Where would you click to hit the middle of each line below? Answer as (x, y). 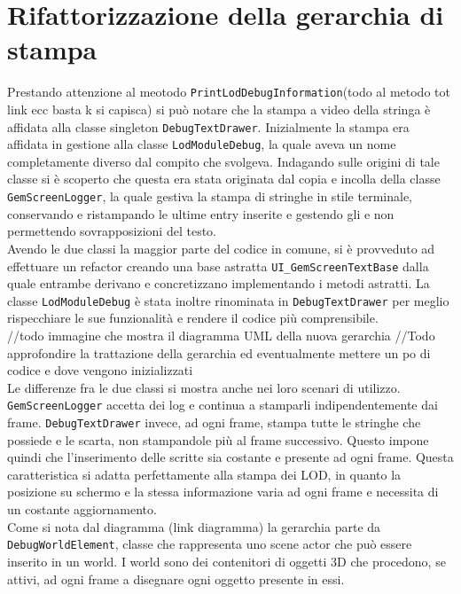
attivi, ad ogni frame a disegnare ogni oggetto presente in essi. (176, 578)
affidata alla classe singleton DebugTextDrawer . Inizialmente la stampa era (208, 126)
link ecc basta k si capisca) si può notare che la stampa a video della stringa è (219, 109)
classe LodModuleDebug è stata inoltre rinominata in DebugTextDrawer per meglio (228, 300)
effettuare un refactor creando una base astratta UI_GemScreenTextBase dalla (218, 266)
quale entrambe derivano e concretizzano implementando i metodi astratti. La (219, 283)
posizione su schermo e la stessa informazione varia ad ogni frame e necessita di (223, 492)
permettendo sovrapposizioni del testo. (112, 231)
